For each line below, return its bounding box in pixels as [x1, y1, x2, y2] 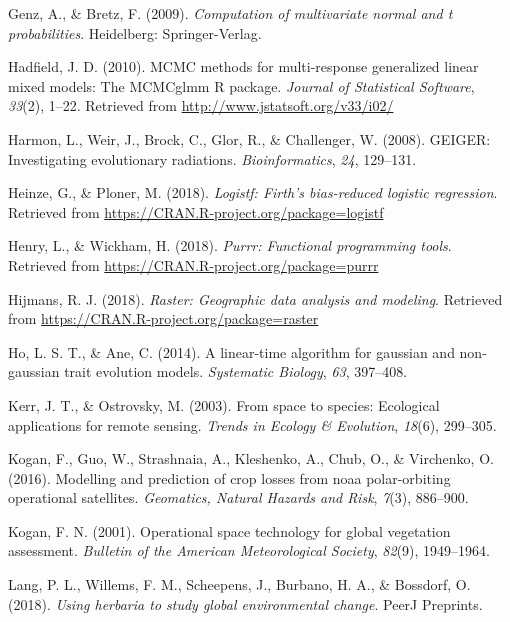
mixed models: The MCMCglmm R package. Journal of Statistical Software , [8, 75, 475, 96]
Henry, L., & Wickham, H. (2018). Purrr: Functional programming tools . [8, 235, 452, 256]
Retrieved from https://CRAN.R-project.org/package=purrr [8, 254, 379, 275]
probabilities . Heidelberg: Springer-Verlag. [8, 22, 262, 43]
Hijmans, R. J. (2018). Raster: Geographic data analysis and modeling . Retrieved [8, 288, 503, 309]
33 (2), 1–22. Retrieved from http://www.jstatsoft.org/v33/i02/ [8, 95, 394, 116]
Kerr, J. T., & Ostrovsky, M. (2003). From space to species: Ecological [8, 394, 440, 415]
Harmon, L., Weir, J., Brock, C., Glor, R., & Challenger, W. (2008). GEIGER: [8, 128, 491, 149]
